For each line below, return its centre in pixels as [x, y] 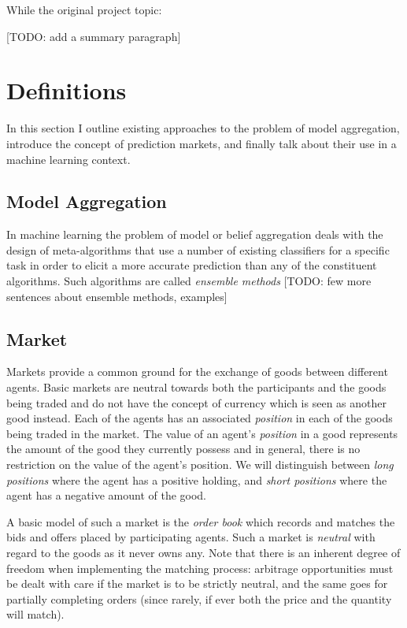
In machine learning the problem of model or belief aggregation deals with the [195, 234]
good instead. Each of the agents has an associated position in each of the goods [200, 418]
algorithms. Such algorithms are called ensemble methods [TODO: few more [189, 281]
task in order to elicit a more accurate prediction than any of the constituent [192, 265]
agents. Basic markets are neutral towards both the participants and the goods [196, 387]
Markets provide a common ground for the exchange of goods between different [197, 372]
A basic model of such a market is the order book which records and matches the [201, 521]
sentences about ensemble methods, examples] [117, 296]
